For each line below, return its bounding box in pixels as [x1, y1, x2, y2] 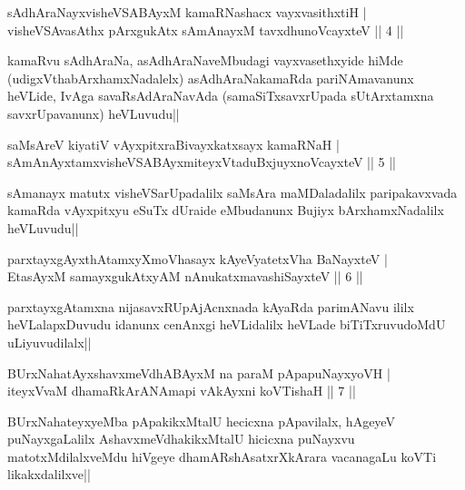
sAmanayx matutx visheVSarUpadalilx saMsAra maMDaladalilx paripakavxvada [7, 182, 458, 201]
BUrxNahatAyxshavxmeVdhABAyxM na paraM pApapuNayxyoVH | [7, 363, 391, 382]
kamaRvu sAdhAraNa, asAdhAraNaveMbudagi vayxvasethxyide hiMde [7, 51, 403, 70]
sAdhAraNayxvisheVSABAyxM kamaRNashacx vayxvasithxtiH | [7, 3, 367, 21]
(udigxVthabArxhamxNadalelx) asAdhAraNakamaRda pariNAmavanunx [7, 68, 414, 87]
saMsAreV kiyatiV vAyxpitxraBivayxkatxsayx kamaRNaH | [7, 134, 340, 153]
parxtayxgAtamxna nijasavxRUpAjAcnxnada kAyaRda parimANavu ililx [7, 297, 414, 316]
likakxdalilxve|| [7, 465, 91, 484]
